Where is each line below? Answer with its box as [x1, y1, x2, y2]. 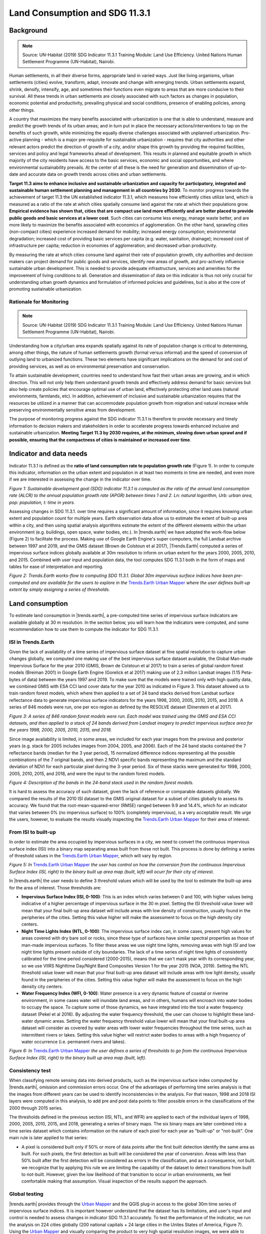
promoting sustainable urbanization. [9, 286, 82, 292]
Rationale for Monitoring [9, 299, 69, 306]
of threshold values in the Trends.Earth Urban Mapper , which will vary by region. [9, 852, 172, 858]
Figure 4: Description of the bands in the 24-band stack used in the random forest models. [9, 780, 194, 786]
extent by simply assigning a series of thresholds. [9, 586, 110, 592]
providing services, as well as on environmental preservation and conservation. [9, 363, 170, 369]
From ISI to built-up [9, 828, 56, 835]
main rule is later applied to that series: [9, 1135, 88, 1141]
